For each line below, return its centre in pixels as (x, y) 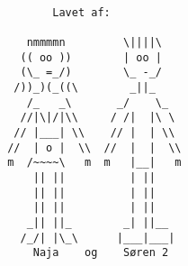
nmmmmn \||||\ (94, 42)
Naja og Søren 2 (101, 253)
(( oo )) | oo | (91, 57)
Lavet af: (81, 12)
